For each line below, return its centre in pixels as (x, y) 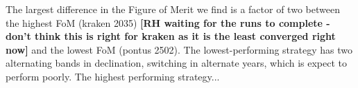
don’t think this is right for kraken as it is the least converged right (171, 36)
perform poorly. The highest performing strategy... (113, 76)
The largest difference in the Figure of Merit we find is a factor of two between (173, 9)
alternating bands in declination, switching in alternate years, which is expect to (176, 63)
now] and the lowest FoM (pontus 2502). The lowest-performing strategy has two (179, 49)
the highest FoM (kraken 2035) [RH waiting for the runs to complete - (168, 22)
